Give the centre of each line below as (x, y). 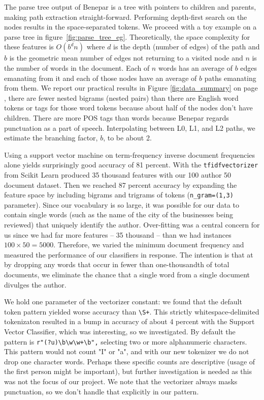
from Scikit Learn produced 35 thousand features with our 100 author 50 (118, 174)
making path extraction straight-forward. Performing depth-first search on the (126, 17)
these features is (29, 47)
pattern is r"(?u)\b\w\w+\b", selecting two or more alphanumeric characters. (126, 341)
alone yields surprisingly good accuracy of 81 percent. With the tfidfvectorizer (131, 165)
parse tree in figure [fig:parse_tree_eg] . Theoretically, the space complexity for (127, 36)
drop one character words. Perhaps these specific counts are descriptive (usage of (130, 361)
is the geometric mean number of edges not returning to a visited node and (126, 58)
